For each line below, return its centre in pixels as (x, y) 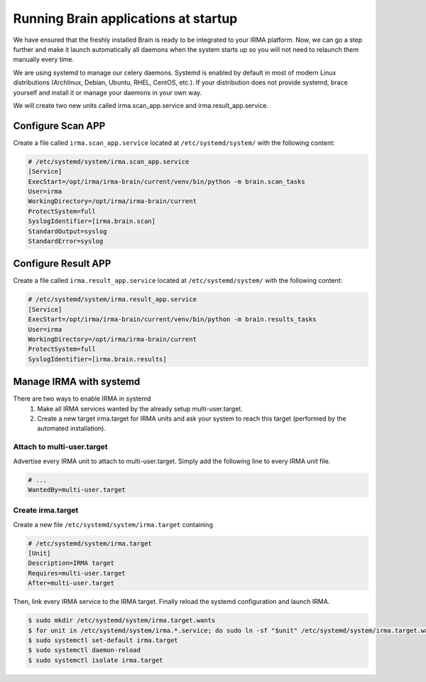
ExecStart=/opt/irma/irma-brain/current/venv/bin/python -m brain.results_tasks (172, 319)
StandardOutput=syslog (67, 231)
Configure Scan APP (59, 125)
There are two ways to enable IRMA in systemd (82, 399)
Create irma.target (46, 510)
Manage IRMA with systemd (77, 382)
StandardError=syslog (66, 241)
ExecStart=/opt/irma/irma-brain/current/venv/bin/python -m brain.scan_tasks (166, 182)
